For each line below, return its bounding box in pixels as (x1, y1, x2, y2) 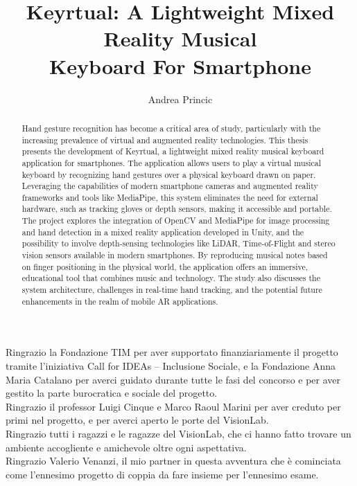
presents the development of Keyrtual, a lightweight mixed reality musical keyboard (21, 145, 324, 157)
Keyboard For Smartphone (49, 51, 311, 80)
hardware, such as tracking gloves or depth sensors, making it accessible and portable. (21, 203, 332, 215)
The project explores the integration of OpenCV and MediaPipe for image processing (21, 215, 330, 226)
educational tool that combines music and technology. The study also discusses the (21, 272, 321, 284)
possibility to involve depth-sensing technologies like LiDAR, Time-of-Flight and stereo (21, 237, 336, 249)
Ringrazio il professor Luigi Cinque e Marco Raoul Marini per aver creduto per (6, 399, 341, 413)
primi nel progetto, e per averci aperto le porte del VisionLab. (6, 413, 269, 427)
